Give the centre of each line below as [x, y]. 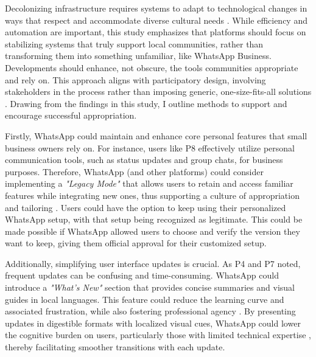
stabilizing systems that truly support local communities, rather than [134, 43]
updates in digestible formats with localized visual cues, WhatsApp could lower [153, 323]
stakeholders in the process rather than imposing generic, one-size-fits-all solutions [158, 92]
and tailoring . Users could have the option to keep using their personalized [146, 207]
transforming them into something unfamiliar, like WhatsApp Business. [138, 56]
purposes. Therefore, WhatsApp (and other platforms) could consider [134, 171]
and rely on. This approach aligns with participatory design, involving [135, 79]
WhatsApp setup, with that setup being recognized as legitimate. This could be [154, 219]
